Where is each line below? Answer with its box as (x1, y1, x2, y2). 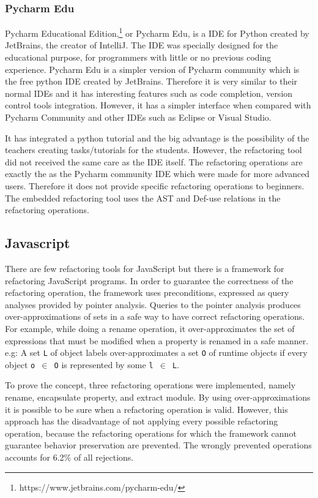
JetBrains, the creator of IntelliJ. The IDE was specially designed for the (5, 39, 278, 51)
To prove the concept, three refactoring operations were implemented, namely (5, 379, 296, 391)
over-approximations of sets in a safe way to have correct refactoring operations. (5, 310, 305, 323)
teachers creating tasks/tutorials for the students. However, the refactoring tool (5, 143, 302, 156)
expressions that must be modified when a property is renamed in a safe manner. (5, 334, 309, 347)
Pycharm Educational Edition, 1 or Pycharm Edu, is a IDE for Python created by (5, 25, 309, 39)
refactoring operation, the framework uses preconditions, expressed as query (5, 286, 289, 299)
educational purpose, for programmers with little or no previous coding (5, 51, 272, 64)
